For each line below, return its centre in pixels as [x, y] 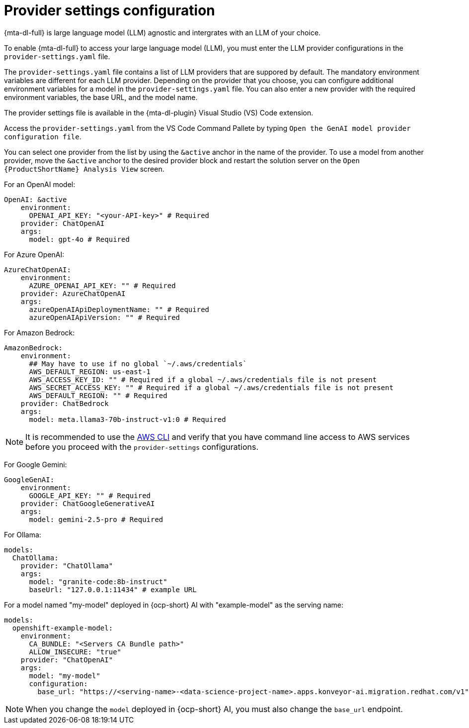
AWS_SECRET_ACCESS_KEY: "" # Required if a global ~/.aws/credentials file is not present [211, 387]
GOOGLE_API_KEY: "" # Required [90, 495]
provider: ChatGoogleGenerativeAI [88, 503]
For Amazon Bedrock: [39, 332]
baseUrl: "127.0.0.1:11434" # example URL [113, 589]
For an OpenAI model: [40, 184]
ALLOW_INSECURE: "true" [75, 652]
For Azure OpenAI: [34, 254]
